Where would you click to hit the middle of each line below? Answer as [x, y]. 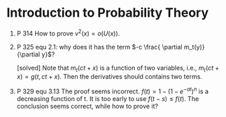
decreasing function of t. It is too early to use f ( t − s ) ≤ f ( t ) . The [108, 99]
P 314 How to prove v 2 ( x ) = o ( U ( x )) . [68, 33]
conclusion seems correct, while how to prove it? [87, 107]
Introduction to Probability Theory [108, 13]
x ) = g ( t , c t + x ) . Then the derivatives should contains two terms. [109, 77]
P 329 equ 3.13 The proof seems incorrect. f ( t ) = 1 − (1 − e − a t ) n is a [113, 91]
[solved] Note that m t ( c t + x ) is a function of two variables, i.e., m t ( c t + [118, 69]
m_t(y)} [194, 47]
